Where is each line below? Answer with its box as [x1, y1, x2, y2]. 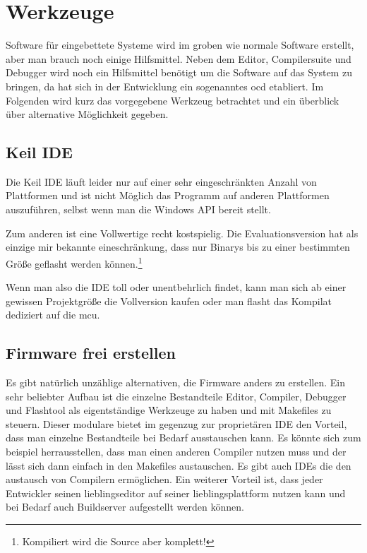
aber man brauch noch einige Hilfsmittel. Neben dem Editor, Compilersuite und [6, 51, 351, 66]
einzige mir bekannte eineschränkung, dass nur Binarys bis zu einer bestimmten [6, 239, 350, 254]
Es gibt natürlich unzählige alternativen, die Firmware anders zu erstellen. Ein [6, 375, 345, 390]
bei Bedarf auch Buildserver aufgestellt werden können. [6, 499, 244, 514]
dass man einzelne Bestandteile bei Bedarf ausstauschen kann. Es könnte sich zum [6, 430, 361, 445]
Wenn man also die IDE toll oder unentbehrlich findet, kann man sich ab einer [6, 280, 347, 295]
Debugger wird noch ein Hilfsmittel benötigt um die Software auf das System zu [6, 65, 352, 80]
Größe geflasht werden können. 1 [6, 254, 143, 270]
